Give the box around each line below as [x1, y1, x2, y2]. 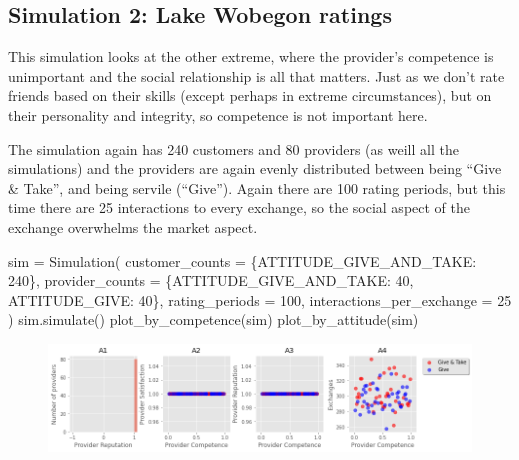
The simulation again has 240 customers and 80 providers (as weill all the [8, 138, 459, 159]
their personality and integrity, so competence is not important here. [8, 104, 428, 125]
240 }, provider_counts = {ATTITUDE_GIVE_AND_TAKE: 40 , [8, 270, 414, 291]
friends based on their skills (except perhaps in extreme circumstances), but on [8, 85, 492, 106]
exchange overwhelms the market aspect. [8, 216, 258, 237]
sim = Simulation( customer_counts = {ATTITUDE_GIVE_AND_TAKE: [8, 250, 477, 271]
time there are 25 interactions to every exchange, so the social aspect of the [8, 197, 470, 218]
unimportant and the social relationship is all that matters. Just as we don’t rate [8, 65, 505, 86]
